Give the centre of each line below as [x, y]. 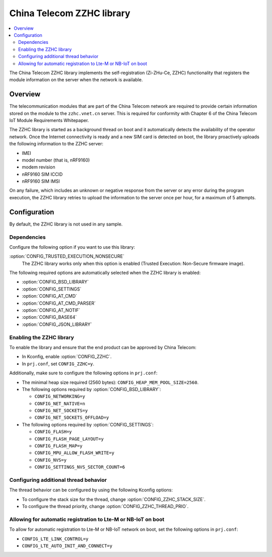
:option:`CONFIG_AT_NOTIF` [51, 310]
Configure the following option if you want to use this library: [72, 247]
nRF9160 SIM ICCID [42, 174]
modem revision [39, 167]
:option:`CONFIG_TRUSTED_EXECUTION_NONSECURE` [67, 256]
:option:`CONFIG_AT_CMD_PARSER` [59, 303]
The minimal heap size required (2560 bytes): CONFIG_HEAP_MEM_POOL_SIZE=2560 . [110, 382]
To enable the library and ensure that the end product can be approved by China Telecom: [103, 347]
